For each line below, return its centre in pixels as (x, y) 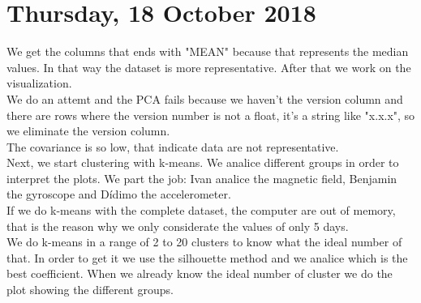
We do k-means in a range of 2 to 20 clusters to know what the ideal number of (204, 242)
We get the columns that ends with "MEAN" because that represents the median (208, 51)
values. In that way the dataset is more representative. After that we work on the (209, 67)
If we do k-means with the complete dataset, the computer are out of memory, (201, 210)
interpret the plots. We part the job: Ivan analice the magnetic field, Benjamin (202, 178)
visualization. (39, 83)
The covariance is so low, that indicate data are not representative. (173, 146)
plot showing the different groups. (90, 290)
